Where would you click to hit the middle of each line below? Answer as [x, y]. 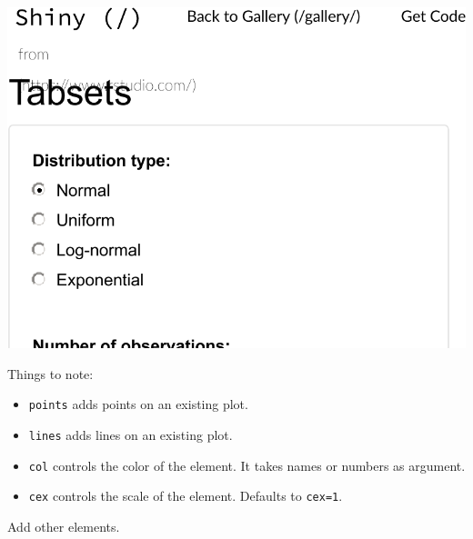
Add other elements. [64, 526]
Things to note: [50, 373]
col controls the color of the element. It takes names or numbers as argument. [247, 465]
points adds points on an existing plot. [138, 404]
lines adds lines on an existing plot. [131, 434]
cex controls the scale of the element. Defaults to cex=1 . [186, 496]
